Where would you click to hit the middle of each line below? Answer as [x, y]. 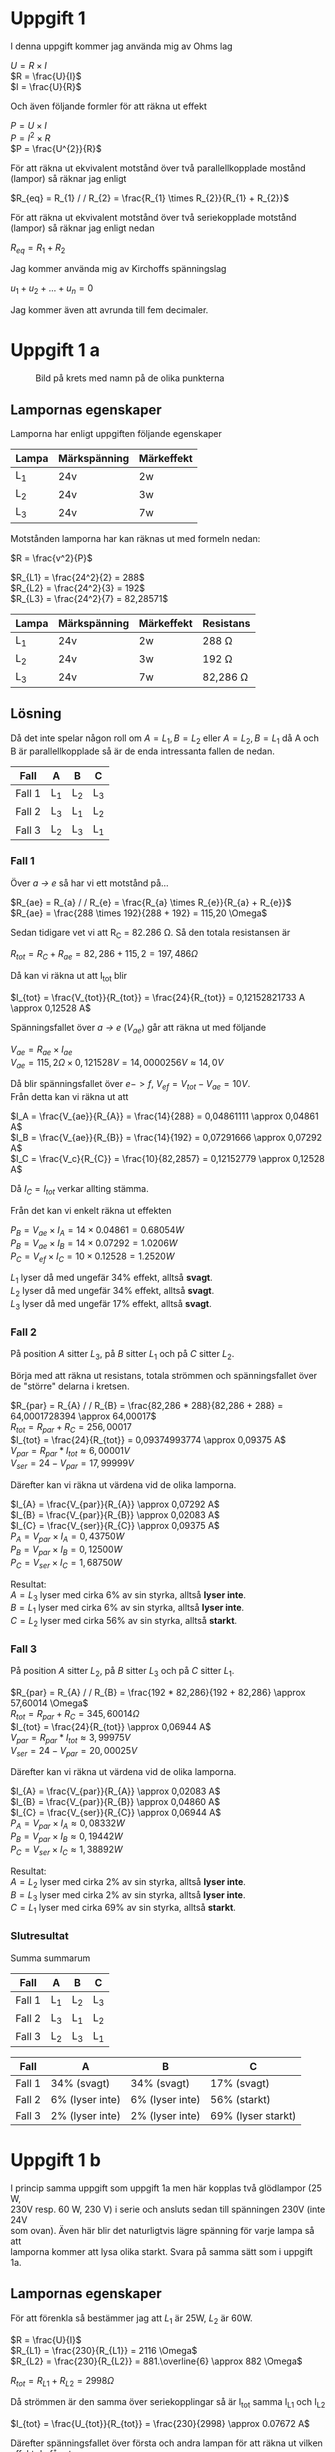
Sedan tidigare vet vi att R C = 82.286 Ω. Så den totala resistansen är [150, 933]
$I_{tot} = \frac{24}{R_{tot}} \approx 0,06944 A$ [111, 1726]
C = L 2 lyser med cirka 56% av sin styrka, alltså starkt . [124, 1622]
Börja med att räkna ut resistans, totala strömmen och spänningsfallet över [164, 1375]
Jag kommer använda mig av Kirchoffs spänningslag [118, 269]
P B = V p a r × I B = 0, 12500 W [66, 1550]
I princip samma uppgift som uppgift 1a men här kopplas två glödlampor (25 [166, 2188]
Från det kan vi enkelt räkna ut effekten [91, 1210]
